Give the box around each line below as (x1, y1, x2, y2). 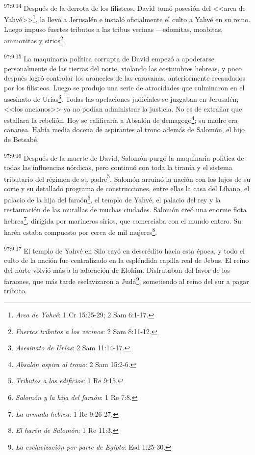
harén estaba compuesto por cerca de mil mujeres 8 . (4, 226, 157, 237)
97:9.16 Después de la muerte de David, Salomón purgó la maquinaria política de (4, 151, 244, 163)
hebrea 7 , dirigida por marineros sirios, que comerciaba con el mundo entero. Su (4, 214, 241, 226)
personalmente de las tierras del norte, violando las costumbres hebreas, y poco (4, 63, 242, 73)
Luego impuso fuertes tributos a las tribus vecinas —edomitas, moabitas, (4, 24, 223, 34)
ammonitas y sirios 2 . (4, 34, 65, 45)
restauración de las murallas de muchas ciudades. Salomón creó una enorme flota (4, 204, 247, 214)
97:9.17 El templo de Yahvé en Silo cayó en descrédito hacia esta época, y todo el (4, 244, 245, 256)
